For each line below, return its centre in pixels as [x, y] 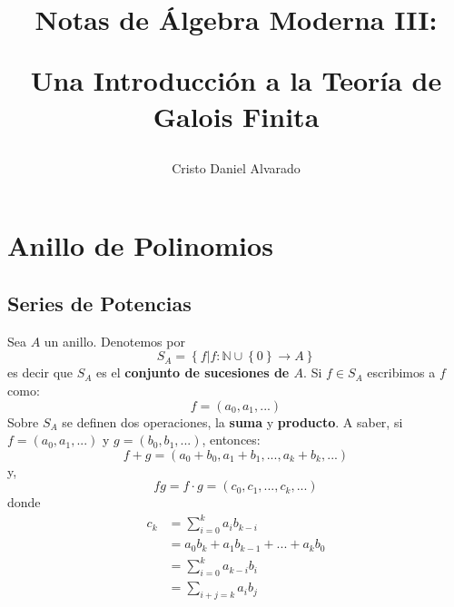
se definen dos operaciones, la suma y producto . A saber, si [232, 421]
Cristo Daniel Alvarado [236, 167]
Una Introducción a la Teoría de [236, 80]
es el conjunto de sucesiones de [193, 372]
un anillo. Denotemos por [114, 341]
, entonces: [231, 440]
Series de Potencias [99, 303]
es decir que [40, 372]
